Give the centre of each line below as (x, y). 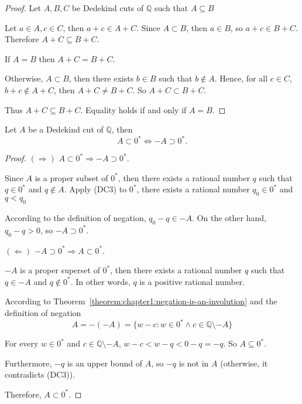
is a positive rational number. (192, 281)
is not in (194, 363)
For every (22, 343)
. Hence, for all (241, 78)
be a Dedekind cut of (66, 129)
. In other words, (100, 281)
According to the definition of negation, (75, 218)
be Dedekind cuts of (108, 8)
